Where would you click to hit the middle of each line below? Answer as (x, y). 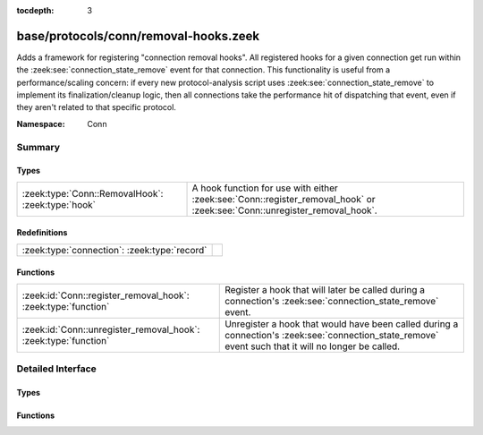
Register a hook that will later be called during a (325, 289)
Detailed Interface (57, 369)
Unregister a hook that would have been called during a (342, 324)
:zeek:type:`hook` (59, 204)
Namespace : (41, 124)
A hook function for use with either (265, 188)
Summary (38, 147)
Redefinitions (42, 233)
